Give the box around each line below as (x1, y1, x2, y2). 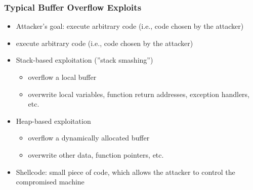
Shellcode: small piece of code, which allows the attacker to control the (16, 166, 235, 177)
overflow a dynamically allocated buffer (28, 132, 150, 143)
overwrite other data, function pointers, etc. (28, 149, 164, 160)
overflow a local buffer (28, 72, 97, 82)
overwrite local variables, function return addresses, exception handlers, (28, 88, 249, 99)
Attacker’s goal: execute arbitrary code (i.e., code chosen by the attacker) (16, 21, 244, 31)
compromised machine (16, 176, 85, 187)
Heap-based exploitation (16, 115, 91, 126)
